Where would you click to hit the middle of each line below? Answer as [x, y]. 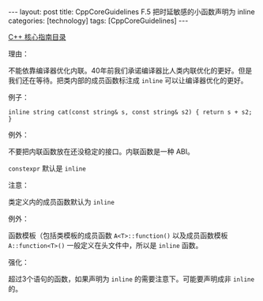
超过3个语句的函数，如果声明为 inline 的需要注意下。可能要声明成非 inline [131, 279]
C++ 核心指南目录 [37, 37]
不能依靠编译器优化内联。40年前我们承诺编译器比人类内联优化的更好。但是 [130, 70]
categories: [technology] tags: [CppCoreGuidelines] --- [98, 21]
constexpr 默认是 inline [47, 168]
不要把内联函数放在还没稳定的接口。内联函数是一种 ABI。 [101, 151]
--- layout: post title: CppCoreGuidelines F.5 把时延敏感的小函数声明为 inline [131, 12]
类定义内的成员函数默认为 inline [61, 202]
